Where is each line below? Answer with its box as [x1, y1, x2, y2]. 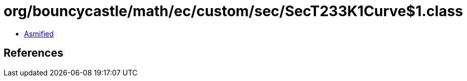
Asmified [24, 29, 54, 38]
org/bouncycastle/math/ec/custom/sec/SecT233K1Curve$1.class [4, 3, 463, 20]
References [4, 47, 63, 60]
